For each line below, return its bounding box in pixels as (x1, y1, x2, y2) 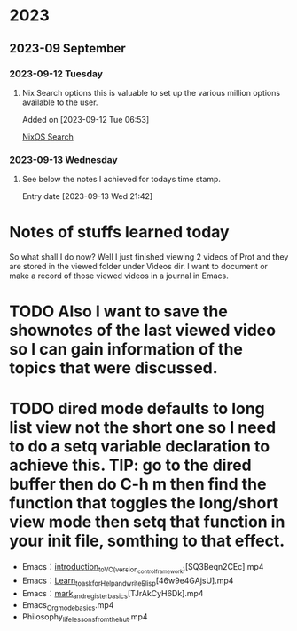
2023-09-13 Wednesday (9, 153, 118, 165)
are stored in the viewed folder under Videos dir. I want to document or (9, 261, 269, 272)
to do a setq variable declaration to (9, 436, 270, 457)
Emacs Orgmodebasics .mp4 (21, 599, 114, 612)
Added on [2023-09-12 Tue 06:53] (21, 114, 150, 124)
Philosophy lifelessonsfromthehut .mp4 (21, 611, 148, 624)
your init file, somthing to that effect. (9, 531, 285, 551)
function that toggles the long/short (9, 493, 279, 514)
